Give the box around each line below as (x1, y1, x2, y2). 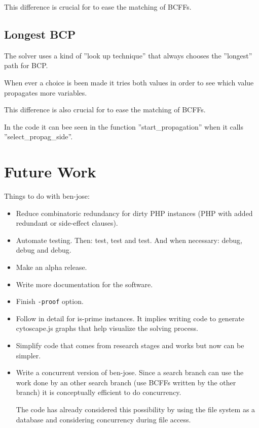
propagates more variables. (4, 87, 87, 98)
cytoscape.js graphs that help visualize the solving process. (16, 323, 198, 333)
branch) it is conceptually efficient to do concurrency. (16, 387, 181, 398)
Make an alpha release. (16, 262, 87, 272)
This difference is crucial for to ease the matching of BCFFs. (4, 2, 192, 12)
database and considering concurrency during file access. (16, 414, 191, 424)
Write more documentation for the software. (16, 279, 153, 289)
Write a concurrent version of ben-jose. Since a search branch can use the (16, 367, 244, 378)
